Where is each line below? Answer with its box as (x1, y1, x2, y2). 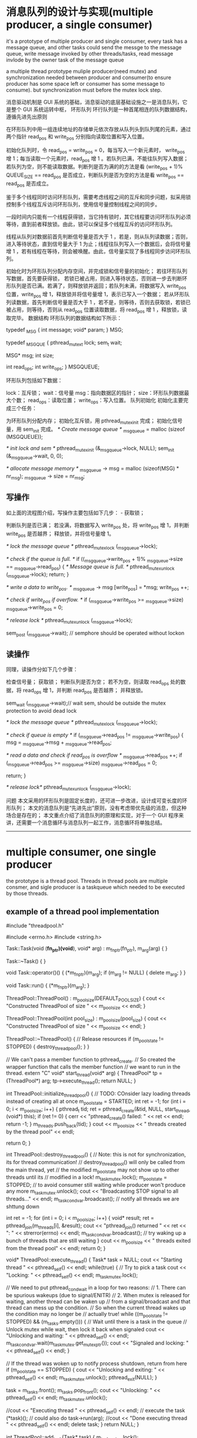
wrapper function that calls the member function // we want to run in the (6, 1063, 181, 1071)
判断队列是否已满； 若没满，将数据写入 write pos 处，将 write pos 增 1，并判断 (6, 522, 189, 530)
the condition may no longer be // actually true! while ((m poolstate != (6, 1311, 169, 1319)
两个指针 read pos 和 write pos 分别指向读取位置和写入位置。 (6, 133, 148, 141)
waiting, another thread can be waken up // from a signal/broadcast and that (6, 1298, 191, 1305)
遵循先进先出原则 (6, 113, 47, 120)
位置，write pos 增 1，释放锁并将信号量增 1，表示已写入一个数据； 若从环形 (6, 290, 185, 299)
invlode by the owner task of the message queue (6, 56, 124, 63)
